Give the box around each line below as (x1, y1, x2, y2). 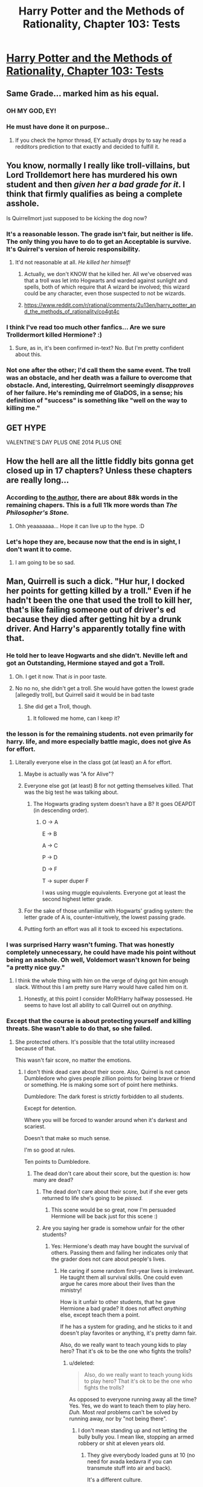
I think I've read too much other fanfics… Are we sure (6, 323, 166, 331)
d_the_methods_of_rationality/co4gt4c (24, 307, 120, 315)
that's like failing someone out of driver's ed (6, 605, 176, 615)
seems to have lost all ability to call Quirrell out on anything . (24, 1002, 173, 1009)
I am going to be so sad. (14, 559, 76, 566)
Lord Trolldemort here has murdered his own (6, 170, 178, 180)
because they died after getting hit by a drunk (6, 614, 182, 625)
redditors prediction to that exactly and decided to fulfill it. (14, 143, 160, 150)
